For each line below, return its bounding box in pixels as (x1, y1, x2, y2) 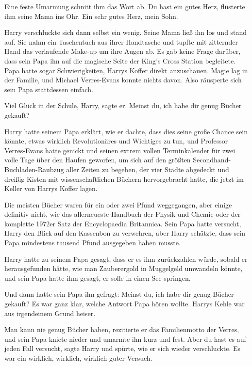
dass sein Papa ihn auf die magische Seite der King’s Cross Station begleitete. (4, 55, 236, 65)
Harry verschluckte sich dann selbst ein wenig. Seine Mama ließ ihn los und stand (4, 27, 247, 37)
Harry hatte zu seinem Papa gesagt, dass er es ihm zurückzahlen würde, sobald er (4, 254, 248, 264)
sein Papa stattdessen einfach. (4, 84, 93, 94)
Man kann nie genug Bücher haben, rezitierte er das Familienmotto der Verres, (4, 324, 239, 334)
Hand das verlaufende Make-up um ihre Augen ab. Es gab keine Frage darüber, (4, 46, 241, 56)
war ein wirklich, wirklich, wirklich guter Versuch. (4, 353, 152, 363)
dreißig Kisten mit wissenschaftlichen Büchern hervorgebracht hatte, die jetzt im (4, 174, 244, 184)
